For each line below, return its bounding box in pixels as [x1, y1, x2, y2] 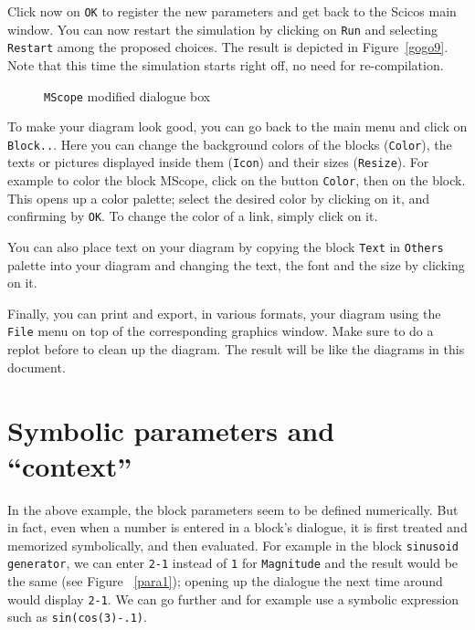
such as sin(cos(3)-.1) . [7, 607, 147, 626]
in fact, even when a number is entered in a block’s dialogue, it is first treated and [7, 518, 468, 537]
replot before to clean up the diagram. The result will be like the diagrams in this [7, 340, 465, 359]
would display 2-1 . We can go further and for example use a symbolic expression [7, 589, 459, 608]
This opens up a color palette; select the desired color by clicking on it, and [7, 188, 430, 207]
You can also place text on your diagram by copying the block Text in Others [7, 237, 444, 257]
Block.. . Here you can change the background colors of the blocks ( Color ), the [7, 134, 452, 153]
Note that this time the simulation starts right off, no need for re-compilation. [7, 55, 444, 74]
